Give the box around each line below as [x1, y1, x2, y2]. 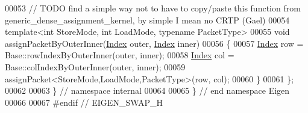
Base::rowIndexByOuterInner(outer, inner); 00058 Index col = [5, 49, 234, 61]
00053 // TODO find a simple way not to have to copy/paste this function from [5, 2, 301, 14]
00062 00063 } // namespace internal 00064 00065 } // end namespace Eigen [5, 84, 290, 97]
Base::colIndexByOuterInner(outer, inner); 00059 [5, 60, 186, 73]
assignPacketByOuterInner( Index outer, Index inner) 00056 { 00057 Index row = [5, 37, 304, 49]
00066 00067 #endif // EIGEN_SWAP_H [5, 96, 163, 108]
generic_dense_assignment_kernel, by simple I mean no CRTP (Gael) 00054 [5, 13, 290, 26]
